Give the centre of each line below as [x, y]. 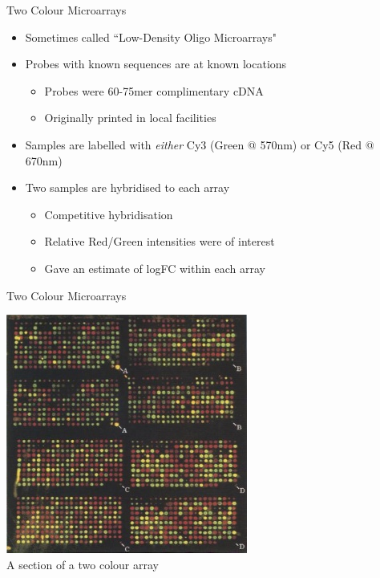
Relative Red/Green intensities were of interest [160, 241]
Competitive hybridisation [109, 214]
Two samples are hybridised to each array [127, 187]
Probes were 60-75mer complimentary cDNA [154, 90]
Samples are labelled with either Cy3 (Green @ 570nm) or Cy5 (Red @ [200, 144]
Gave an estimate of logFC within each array [155, 268]
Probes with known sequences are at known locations [156, 64]
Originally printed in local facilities [130, 118]
